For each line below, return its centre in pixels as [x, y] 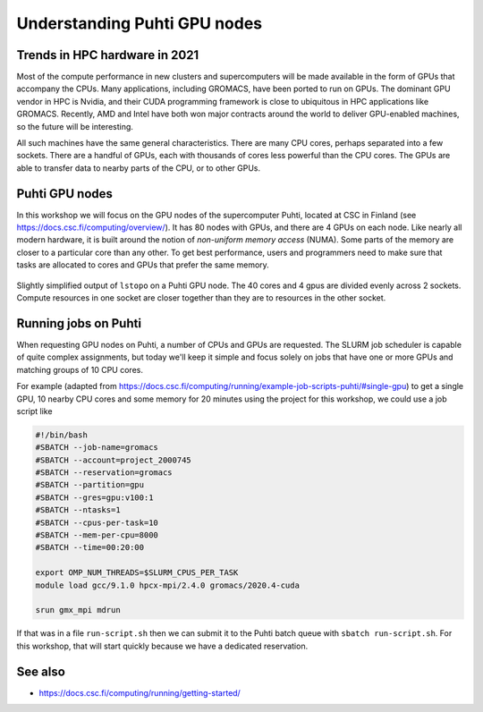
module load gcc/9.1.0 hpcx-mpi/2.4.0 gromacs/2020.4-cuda [167, 585]
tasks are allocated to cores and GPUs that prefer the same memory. [143, 265]
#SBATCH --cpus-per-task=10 [97, 522]
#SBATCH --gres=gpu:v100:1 [94, 497]
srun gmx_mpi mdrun [78, 610]
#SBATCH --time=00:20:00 [90, 547]
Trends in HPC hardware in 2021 [108, 55]
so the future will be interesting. [75, 126]
